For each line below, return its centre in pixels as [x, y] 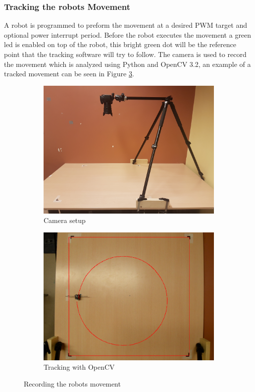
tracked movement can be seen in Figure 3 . [69, 74]
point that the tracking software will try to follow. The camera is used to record [125, 54]
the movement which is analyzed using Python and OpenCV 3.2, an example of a [127, 64]
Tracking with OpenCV [79, 367]
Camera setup [65, 220]
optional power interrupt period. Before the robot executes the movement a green [128, 34]
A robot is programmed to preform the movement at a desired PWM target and [126, 25]
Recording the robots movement [72, 383]
